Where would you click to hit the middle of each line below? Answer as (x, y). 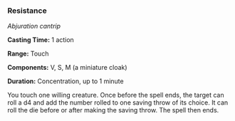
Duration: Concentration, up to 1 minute (66, 81)
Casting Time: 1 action (41, 40)
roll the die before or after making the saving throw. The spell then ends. (113, 110)
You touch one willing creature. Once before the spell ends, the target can (116, 95)
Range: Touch (28, 54)
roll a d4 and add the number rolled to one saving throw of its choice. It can (118, 102)
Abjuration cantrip (34, 26)
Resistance (27, 11)
